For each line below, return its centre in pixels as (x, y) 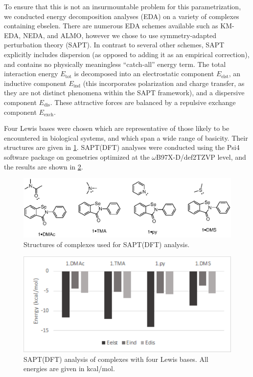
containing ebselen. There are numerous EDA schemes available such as (111, 26)
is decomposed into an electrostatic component (144, 73)
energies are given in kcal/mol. (69, 368)
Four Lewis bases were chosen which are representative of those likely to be (117, 128)
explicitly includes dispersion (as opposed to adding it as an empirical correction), (127, 54)
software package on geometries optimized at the (77, 157)
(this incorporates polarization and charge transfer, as (164, 83)
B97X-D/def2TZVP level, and (201, 157)
